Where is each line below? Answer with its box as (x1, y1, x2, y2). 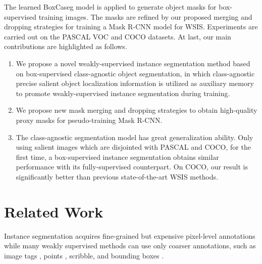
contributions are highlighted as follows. (4, 41, 127, 52)
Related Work (4, 201, 103, 222)
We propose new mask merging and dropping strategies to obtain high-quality (16, 105, 257, 115)
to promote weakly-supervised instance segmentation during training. (16, 87, 230, 98)
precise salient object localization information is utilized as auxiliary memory (16, 78, 254, 89)
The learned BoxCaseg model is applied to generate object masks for (4, 2, 217, 12)
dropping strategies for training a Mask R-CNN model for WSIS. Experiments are (4, 21, 258, 32)
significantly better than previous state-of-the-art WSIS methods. (16, 171, 219, 182)
